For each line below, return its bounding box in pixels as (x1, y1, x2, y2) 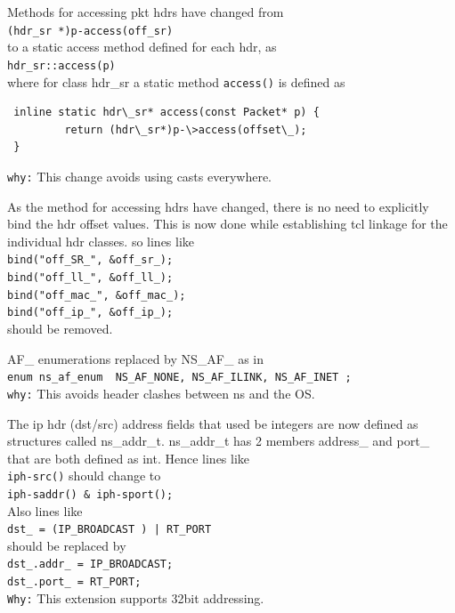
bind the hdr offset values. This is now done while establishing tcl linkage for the (7, 214, 448, 233)
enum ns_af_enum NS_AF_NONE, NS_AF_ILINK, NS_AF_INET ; (7, 371, 352, 384)
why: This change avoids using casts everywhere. (7, 166, 272, 185)
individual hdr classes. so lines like (7, 231, 195, 250)
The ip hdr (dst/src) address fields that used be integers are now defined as (7, 414, 418, 432)
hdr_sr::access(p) (7, 59, 116, 72)
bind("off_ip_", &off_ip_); (7, 306, 174, 319)
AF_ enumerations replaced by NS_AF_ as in (7, 349, 264, 367)
